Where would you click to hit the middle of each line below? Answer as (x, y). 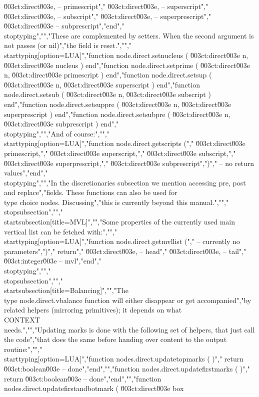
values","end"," (26, 173)
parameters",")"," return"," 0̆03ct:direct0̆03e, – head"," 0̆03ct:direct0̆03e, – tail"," (125, 251)
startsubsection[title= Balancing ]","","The (66, 290)
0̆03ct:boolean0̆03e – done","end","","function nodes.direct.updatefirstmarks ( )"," (127, 368)
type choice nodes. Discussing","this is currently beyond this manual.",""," (116, 202)
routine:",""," (23, 349)
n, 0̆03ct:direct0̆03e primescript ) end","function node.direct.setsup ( (108, 75)
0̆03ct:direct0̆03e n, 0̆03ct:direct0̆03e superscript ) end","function (102, 84)
